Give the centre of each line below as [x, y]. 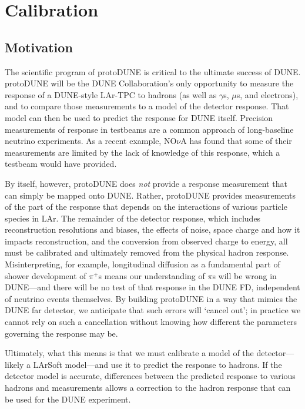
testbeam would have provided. [61, 164]
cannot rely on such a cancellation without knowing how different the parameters [151, 322]
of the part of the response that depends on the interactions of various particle [146, 207]
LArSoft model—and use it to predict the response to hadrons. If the [157, 364]
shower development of [46, 275]
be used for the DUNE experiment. [68, 399]
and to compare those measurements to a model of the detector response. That [147, 106]
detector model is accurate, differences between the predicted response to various [150, 376]
